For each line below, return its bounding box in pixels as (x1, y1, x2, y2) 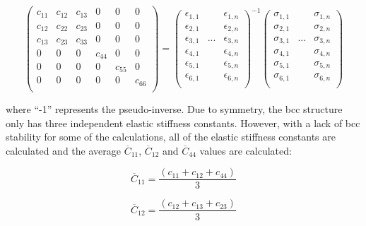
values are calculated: (199, 143, 292, 157)
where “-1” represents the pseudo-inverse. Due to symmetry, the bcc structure (6, 102, 343, 116)
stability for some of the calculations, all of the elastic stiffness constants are (6, 129, 336, 144)
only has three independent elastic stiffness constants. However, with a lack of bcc (6, 115, 360, 130)
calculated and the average (6, 143, 121, 157)
